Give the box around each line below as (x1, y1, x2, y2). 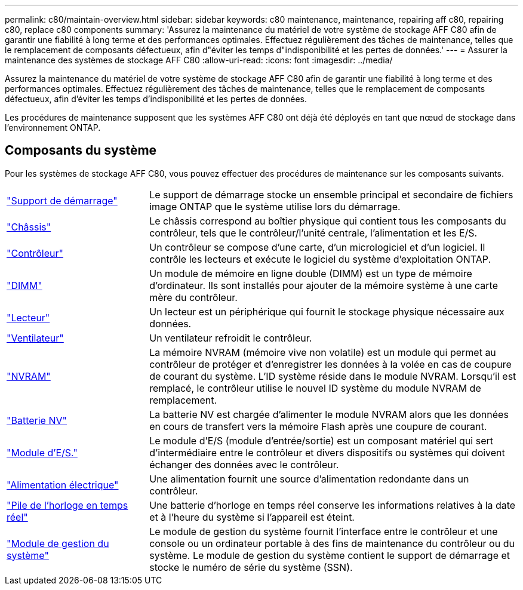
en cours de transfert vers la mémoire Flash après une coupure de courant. (149, 420, 487, 432)
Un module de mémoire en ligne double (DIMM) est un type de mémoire (149, 267, 472, 279)
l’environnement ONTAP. (5, 122, 101, 133)
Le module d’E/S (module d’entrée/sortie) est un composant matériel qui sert (149, 434, 494, 447)
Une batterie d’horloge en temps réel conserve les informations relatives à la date (149, 499, 516, 511)
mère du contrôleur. (149, 291, 238, 303)
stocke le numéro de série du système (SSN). (149, 561, 353, 573)
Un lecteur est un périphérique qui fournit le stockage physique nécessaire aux (149, 305, 504, 318)
